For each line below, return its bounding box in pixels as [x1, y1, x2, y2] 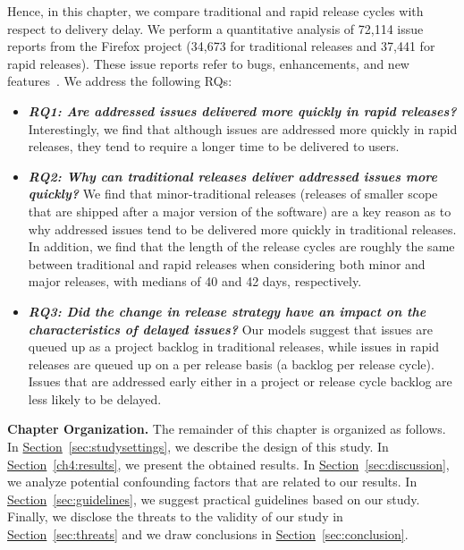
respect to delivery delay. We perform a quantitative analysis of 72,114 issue [7, 19, 424, 38]
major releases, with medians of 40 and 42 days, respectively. [28, 272, 362, 291]
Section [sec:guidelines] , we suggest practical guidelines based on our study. [7, 489, 420, 508]
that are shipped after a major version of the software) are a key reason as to [28, 201, 451, 220]
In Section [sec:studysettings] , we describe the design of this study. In [7, 437, 389, 456]
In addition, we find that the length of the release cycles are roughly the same [28, 237, 455, 256]
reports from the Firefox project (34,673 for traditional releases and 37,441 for [7, 37, 435, 55]
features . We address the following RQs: [7, 72, 232, 90]
